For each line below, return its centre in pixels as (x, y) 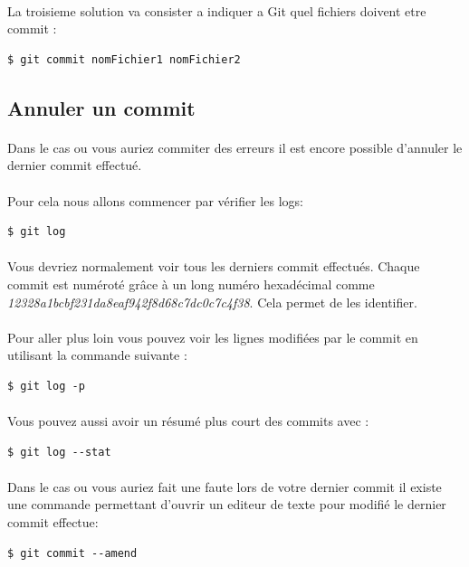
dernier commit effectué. (75, 165)
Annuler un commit (101, 107)
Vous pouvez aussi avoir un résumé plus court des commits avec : (188, 421)
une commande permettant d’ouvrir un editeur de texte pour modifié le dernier (227, 504)
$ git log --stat (59, 452)
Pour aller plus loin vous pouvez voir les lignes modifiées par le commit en (213, 337)
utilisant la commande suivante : (97, 355)
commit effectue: (53, 522)
